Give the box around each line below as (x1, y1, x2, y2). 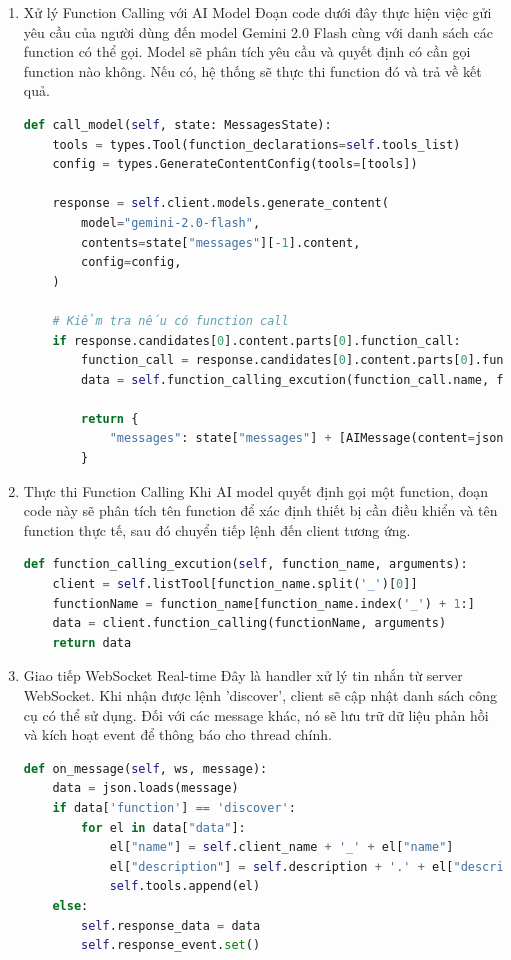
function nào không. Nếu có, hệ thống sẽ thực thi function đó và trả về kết (23, 60, 482, 81)
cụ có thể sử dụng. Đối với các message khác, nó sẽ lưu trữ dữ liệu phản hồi (23, 704, 489, 725)
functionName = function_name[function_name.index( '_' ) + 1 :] (52, 596, 475, 611)
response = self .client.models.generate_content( (52, 196, 389, 211)
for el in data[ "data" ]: (81, 820, 246, 835)
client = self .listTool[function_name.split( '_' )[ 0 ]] (52, 577, 418, 592)
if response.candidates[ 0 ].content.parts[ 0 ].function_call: (52, 333, 461, 348)
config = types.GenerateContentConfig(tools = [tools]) (52, 157, 418, 172)
